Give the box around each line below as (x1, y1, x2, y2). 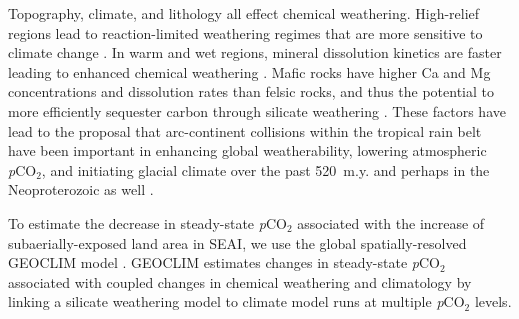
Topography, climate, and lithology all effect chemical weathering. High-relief (8, 3, 480, 23)
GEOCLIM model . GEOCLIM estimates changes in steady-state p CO (8, 252, 440, 273)
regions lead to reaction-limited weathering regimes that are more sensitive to (8, 22, 483, 43)
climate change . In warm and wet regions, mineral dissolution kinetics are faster (8, 42, 502, 63)
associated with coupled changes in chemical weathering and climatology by (8, 271, 472, 292)
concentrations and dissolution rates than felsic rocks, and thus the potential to (8, 81, 495, 102)
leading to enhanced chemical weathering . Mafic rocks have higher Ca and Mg (8, 61, 491, 82)
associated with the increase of (297, 212, 485, 233)
